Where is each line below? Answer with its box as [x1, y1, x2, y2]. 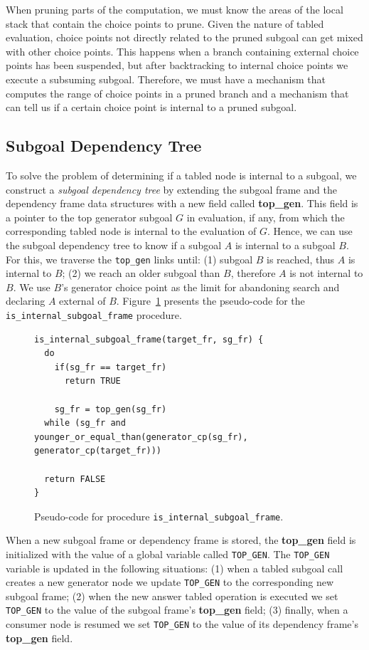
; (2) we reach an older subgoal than [62, 266, 220, 281]
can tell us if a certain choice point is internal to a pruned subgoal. [6, 100, 297, 115]
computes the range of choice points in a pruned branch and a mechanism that [6, 85, 349, 100]
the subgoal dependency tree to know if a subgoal [6, 237, 222, 252]
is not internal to [289, 266, 363, 281]
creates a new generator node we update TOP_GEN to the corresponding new [6, 575, 334, 589]
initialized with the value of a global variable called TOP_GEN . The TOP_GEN [6, 546, 330, 561]
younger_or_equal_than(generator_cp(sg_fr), [34, 431, 248, 442]
